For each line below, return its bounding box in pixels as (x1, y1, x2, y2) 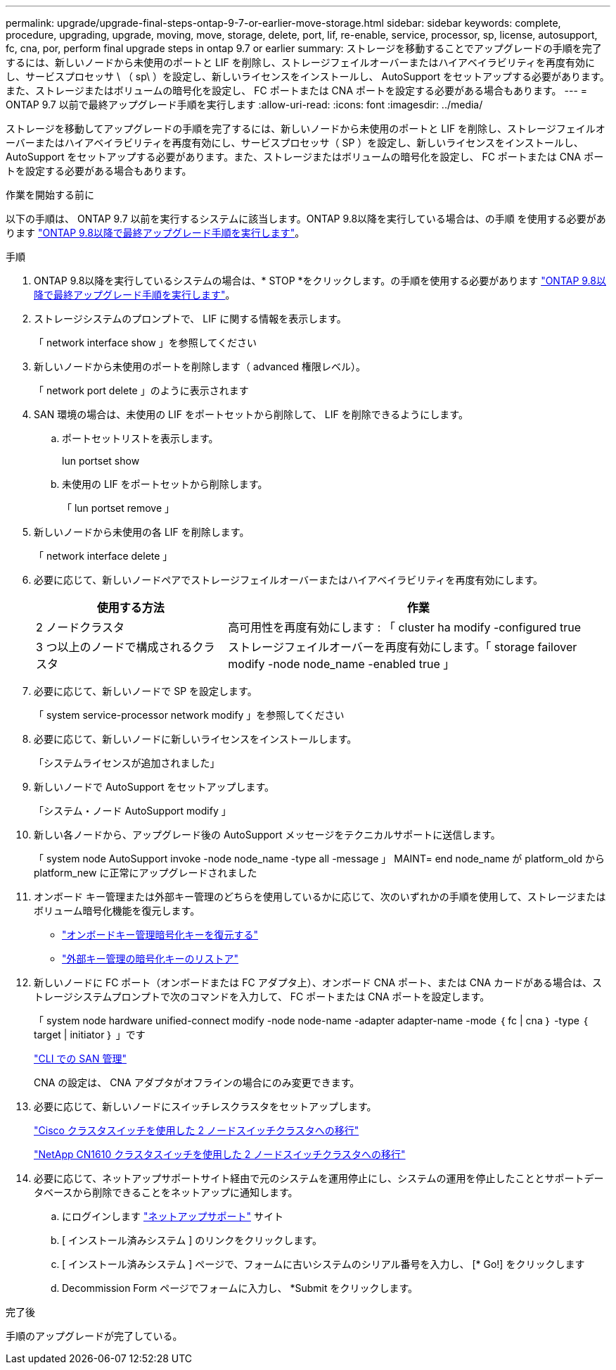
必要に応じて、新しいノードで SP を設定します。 (34, 685, 257, 697)
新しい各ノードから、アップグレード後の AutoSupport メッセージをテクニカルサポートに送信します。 (34, 829, 501, 841)
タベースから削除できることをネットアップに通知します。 (34, 1186, 298, 1198)
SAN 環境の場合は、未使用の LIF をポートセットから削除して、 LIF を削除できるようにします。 (34, 408, 468, 420)
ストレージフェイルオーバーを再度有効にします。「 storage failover (228, 640, 577, 654)
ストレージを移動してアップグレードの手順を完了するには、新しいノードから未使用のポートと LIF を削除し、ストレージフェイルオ (6, 122, 605, 134)
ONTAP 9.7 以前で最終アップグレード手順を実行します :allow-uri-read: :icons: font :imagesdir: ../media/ (6, 99, 483, 111)
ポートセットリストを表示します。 (62, 432, 219, 444)
